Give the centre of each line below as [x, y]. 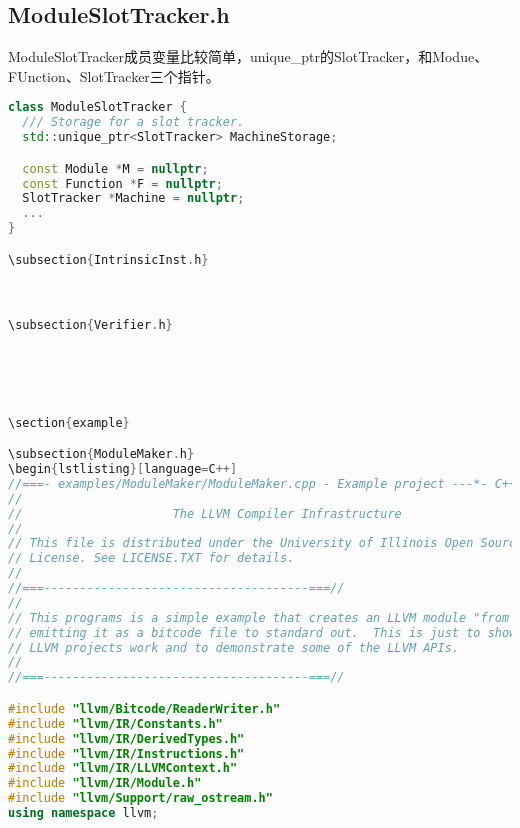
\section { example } [69, 422]
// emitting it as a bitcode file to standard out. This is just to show [262, 632]
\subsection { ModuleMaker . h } [101, 454]
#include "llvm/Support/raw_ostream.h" [140, 798]
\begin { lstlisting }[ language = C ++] [123, 469]
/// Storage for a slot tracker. [133, 122]
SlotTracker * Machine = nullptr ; [133, 198]
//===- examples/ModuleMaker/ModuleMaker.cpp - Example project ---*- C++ [262, 483]
